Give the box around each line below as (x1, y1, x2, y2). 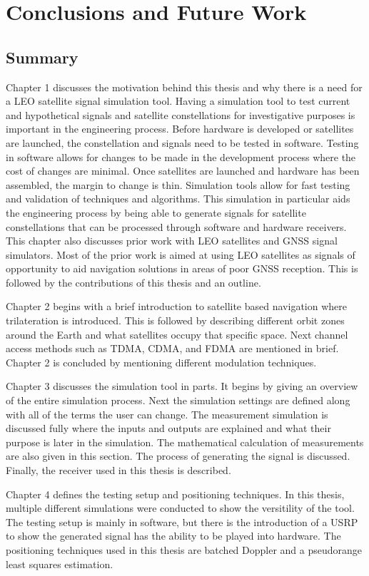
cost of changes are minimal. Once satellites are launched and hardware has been (6, 163, 360, 178)
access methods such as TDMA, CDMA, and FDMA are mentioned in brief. (6, 341, 339, 356)
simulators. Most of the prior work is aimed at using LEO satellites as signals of (6, 247, 355, 262)
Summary (6, 46, 79, 68)
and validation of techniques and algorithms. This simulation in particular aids (6, 191, 350, 206)
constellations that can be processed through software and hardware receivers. (6, 219, 347, 234)
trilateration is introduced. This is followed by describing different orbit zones (6, 313, 345, 328)
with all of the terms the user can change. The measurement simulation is (6, 406, 328, 421)
